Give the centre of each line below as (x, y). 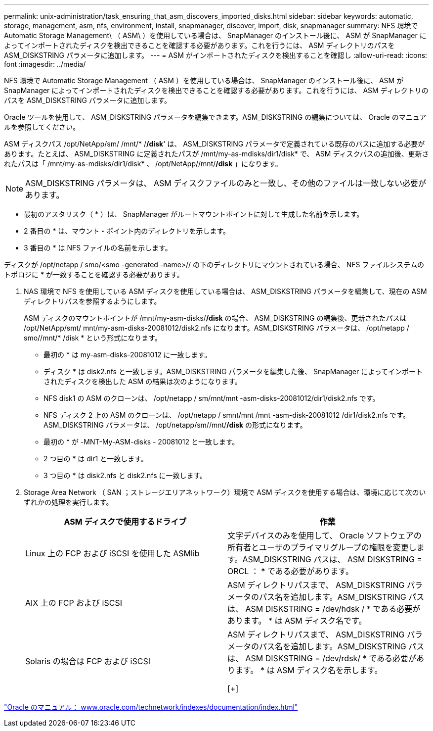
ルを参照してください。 (42, 127)
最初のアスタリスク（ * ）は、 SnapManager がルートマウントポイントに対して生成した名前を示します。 (194, 214)
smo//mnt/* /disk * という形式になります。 (93, 338)
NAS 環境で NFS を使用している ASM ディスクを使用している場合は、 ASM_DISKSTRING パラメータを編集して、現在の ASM (225, 291)
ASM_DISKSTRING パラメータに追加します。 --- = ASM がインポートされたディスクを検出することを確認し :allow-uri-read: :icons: (216, 55)
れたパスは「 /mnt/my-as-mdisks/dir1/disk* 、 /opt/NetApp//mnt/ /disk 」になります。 (143, 164)
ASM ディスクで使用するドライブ (125, 522)
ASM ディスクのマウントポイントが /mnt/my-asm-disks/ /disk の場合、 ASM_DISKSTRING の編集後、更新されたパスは (215, 318)
